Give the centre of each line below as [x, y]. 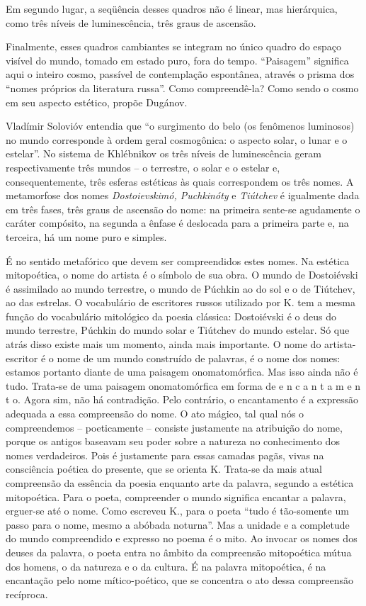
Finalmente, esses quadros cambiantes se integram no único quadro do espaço [174, 46]
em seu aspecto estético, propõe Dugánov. [97, 102]
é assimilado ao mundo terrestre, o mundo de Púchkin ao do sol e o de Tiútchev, [181, 288]
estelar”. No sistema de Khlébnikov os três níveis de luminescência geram [164, 153]
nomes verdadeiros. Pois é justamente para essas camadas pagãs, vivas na [165, 455]
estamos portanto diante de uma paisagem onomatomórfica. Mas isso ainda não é [182, 372]
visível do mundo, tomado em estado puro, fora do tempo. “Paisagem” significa [177, 60]
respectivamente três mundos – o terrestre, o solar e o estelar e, [143, 167]
